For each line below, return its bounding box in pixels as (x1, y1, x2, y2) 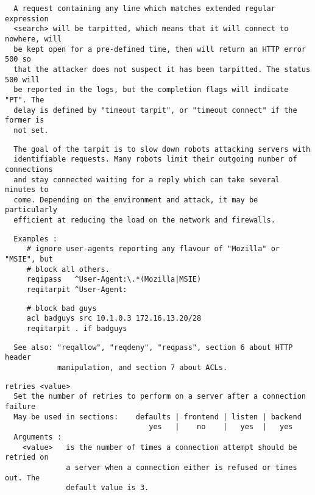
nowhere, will (5, 34, 62, 43)
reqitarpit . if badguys (26, 324, 127, 333)
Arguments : (13, 432, 62, 441)
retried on (5, 453, 49, 462)
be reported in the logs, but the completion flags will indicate (13, 85, 289, 94)
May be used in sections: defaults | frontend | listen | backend (13, 412, 302, 421)
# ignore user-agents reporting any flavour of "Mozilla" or (26, 244, 280, 254)
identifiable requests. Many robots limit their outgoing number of (13, 155, 297, 164)
